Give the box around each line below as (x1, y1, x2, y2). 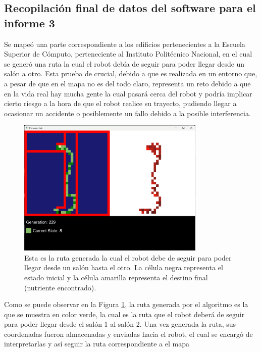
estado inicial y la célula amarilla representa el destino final (24, 272, 208, 282)
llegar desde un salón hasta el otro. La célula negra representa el (24, 262, 223, 273)
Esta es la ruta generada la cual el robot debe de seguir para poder (24, 252, 232, 263)
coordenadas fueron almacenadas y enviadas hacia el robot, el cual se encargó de (4, 328, 253, 339)
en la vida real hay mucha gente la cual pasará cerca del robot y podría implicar (4, 88, 252, 98)
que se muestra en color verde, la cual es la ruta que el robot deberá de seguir (4, 309, 245, 319)
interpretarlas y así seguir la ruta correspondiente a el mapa (4, 338, 189, 349)
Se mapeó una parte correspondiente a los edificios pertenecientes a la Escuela (4, 38, 245, 49)
